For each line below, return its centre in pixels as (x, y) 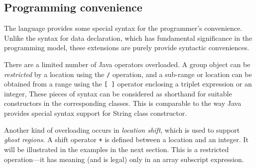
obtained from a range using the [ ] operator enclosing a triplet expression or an (128, 84)
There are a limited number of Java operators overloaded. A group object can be (127, 64)
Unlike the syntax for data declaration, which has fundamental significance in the (128, 38)
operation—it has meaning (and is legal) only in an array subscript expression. (124, 159)
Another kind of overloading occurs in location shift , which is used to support (122, 129)
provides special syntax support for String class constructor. (96, 113)
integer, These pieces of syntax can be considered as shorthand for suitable (118, 93)
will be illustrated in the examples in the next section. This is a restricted (117, 149)
